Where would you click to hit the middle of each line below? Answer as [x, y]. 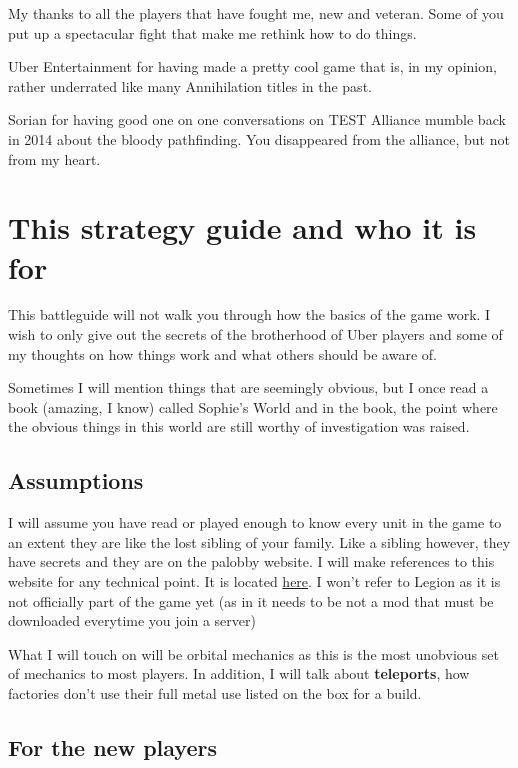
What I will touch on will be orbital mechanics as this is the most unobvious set [253, 653]
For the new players [112, 746]
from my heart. [54, 158]
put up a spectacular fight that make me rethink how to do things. [212, 32]
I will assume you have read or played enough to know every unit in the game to [255, 522]
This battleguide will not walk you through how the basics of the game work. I [249, 314]
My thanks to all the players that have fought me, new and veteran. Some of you [256, 13]
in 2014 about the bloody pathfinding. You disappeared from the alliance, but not [259, 138]
